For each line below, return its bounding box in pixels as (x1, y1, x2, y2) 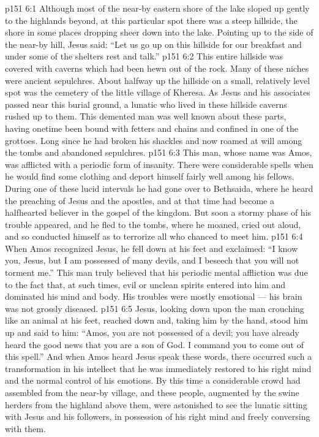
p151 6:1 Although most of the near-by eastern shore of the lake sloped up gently (5, 2, 310, 14)
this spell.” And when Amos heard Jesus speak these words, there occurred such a (5, 350, 312, 363)
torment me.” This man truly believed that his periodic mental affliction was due (5, 266, 308, 279)
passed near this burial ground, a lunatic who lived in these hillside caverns (5, 97, 287, 110)
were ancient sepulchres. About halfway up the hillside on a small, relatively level (5, 74, 310, 86)
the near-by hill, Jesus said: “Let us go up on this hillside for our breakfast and (5, 37, 302, 50)
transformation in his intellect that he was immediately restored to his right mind (5, 362, 312, 374)
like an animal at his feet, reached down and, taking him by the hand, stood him (5, 314, 308, 327)
